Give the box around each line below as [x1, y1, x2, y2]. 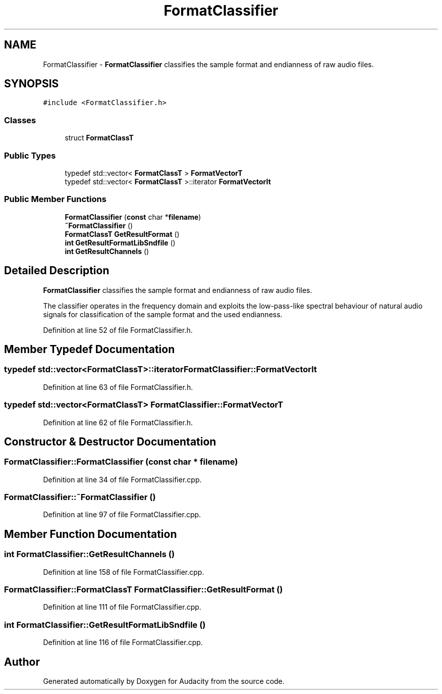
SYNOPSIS [4, 77, 59, 90]
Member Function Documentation [4, 527, 177, 540]
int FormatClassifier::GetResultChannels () [4, 549, 175, 560]
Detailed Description [4, 264, 109, 277]
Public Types [4, 150, 56, 161]
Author [4, 655, 40, 668]
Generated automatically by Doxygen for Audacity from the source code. [43, 677, 285, 686]
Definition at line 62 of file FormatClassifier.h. [43, 418, 193, 427]
